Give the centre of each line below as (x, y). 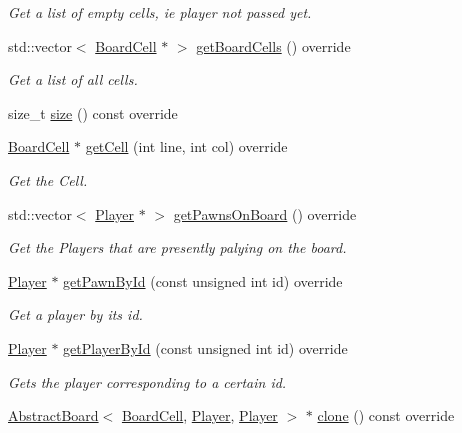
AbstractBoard (53, 415)
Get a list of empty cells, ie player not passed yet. (160, 12)
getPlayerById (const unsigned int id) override (205, 347)
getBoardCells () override (273, 45)
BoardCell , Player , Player (199, 415)
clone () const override (386, 415)
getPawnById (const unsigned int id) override (203, 280)
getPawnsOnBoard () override (265, 213)
